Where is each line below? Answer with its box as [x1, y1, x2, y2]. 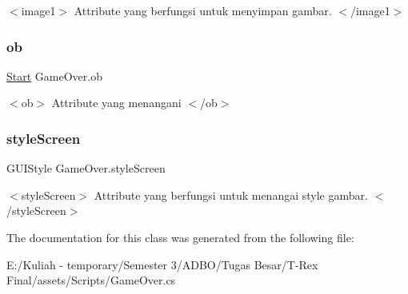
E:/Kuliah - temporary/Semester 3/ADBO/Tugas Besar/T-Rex [6, 256, 318, 272]
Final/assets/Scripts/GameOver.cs [6, 272, 176, 288]
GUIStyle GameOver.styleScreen [6, 160, 166, 177]
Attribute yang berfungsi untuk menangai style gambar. [94, 186, 368, 203]
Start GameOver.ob [6, 67, 102, 84]
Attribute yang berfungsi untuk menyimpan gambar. [74, 2, 332, 18]
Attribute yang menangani [51, 94, 182, 111]
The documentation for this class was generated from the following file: [6, 229, 354, 245]
